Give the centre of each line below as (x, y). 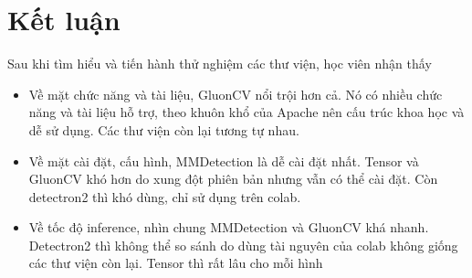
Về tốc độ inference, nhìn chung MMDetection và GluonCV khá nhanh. (229, 227)
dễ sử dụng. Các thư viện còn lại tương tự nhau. (164, 129)
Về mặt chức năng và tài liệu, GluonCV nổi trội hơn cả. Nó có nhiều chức (236, 94)
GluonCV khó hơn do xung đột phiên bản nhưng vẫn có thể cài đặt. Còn (233, 179)
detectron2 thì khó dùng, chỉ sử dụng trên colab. (165, 196)
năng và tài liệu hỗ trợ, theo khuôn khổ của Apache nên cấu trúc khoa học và (246, 112)
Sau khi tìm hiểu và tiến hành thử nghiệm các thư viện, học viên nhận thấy (220, 64)
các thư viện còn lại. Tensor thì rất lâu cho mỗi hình (176, 263)
